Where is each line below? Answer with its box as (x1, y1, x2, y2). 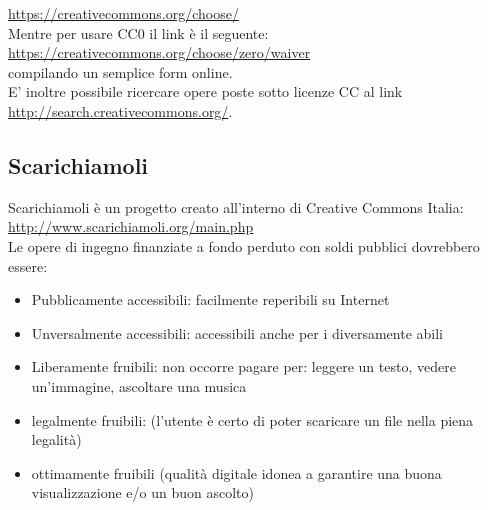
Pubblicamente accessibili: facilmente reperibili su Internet (31, 289, 390, 310)
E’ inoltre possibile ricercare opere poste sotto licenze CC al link (8, 81, 403, 102)
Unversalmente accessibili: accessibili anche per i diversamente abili (31, 322, 443, 343)
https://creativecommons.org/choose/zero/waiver (8, 42, 311, 63)
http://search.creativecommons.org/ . (8, 100, 233, 121)
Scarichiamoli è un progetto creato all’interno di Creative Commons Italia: (8, 196, 464, 217)
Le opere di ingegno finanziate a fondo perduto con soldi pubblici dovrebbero (8, 235, 480, 256)
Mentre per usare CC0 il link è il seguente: (8, 22, 269, 43)
